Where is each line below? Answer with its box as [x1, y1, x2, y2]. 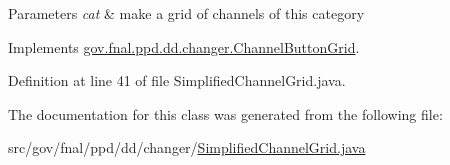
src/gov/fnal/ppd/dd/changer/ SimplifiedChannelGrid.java [8, 137, 366, 158]
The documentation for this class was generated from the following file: [8, 103, 443, 124]
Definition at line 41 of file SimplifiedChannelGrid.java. [8, 70, 346, 91]
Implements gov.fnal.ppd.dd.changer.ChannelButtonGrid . [8, 36, 360, 57]
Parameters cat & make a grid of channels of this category [8, 3, 365, 23]
